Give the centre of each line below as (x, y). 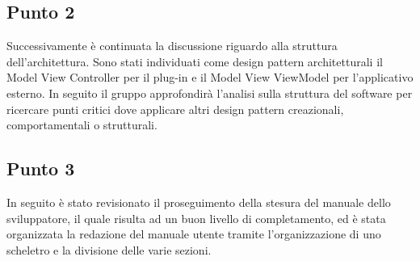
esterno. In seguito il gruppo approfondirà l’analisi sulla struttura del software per (210, 93)
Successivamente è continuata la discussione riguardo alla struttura (172, 46)
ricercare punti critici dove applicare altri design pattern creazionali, (175, 109)
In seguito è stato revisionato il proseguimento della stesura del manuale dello (199, 202)
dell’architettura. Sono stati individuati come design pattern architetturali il (195, 61)
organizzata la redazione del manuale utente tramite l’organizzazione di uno (194, 234)
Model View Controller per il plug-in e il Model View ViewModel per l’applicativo (210, 77)
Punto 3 (41, 168)
